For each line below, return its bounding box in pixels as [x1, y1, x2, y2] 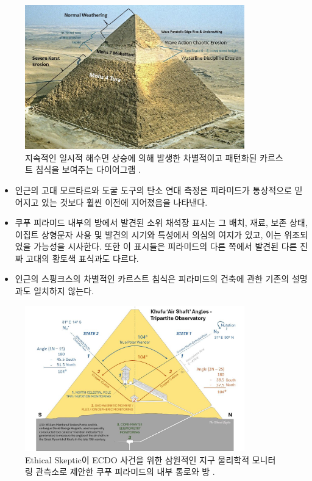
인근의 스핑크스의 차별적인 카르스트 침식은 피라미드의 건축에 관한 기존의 [15, 272, 289, 285]
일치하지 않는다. [34, 284, 94, 297]
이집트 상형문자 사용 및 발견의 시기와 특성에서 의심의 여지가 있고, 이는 [15, 228, 282, 240]
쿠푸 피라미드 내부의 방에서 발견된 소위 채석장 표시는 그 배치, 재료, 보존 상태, [15, 216, 308, 229]
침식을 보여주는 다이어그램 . [35, 163, 141, 176]
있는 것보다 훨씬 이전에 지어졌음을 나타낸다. [41, 195, 208, 208]
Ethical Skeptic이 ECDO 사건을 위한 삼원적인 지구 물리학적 [25, 453, 250, 466]
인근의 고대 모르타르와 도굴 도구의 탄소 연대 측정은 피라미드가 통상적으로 [15, 183, 292, 196]
